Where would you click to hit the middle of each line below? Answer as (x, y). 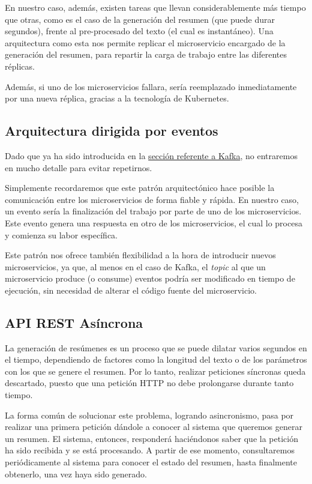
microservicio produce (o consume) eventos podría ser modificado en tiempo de (150, 278)
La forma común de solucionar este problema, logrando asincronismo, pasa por (149, 415)
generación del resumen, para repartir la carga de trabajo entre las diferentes (146, 54)
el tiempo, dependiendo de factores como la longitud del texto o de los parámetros (156, 359)
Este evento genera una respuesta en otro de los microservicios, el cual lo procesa (154, 222)
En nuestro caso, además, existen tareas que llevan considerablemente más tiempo (155, 7)
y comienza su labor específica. (61, 234)
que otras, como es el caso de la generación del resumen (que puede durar (140, 19)
